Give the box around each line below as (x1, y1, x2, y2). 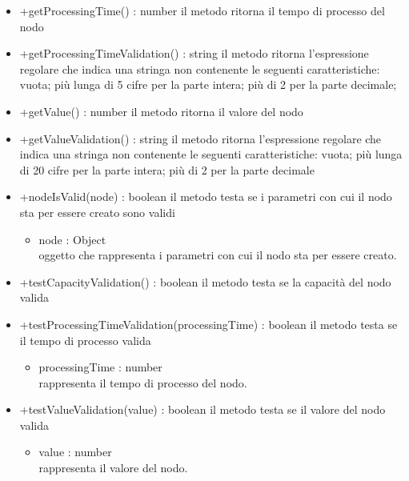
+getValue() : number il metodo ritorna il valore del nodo (19, 102, 303, 119)
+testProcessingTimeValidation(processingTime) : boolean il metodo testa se (19, 315, 398, 332)
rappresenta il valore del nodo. (38, 459, 188, 476)
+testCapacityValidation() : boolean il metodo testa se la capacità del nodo (19, 273, 391, 290)
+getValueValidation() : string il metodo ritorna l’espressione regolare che (19, 130, 382, 146)
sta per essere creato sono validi (19, 203, 175, 220)
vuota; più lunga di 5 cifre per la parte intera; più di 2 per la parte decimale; (19, 76, 397, 93)
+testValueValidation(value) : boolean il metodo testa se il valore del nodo (19, 401, 386, 418)
